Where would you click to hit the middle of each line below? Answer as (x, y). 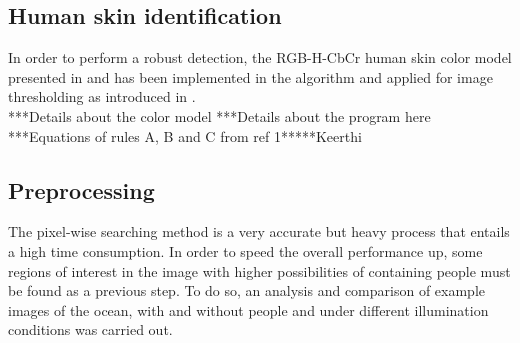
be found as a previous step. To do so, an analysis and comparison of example (247, 290)
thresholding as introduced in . (102, 96)
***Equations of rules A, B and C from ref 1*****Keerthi (185, 135)
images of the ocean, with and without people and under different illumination (248, 309)
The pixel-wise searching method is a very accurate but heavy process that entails (259, 231)
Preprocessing (81, 189)
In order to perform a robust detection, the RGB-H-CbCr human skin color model (260, 57)
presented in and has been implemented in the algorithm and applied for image (250, 76)
